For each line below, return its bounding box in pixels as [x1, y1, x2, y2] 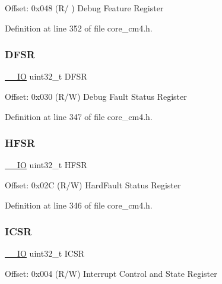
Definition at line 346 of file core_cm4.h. [5, 198, 153, 211]
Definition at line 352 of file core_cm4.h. [5, 21, 153, 34]
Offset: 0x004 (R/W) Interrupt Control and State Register [5, 267, 217, 279]
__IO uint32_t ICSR [5, 247, 84, 260]
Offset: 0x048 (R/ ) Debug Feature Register [5, 2, 164, 14]
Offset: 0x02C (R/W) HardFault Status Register [5, 179, 181, 191]
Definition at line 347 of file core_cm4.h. [5, 110, 153, 122]
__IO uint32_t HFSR [5, 159, 87, 171]
